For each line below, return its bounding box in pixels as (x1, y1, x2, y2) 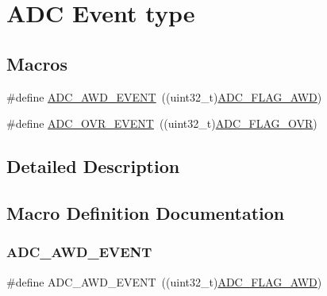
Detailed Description (6, 154, 180, 179)
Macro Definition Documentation (6, 200, 285, 225)
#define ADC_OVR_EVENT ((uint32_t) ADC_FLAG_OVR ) (6, 115, 317, 132)
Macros (6, 51, 67, 75)
